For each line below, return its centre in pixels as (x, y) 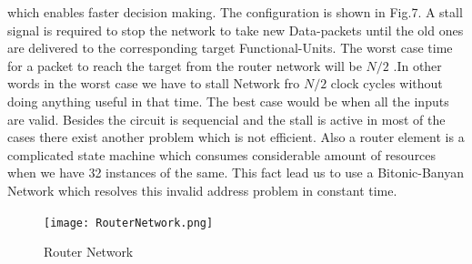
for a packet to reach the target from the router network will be (185, 65)
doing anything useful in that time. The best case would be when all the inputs (228, 101)
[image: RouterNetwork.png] (129, 223)
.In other (417, 65)
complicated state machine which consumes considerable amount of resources (222, 154)
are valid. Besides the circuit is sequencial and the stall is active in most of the (226, 119)
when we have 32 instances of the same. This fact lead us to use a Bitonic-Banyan (236, 173)
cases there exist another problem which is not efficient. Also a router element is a (236, 137)
